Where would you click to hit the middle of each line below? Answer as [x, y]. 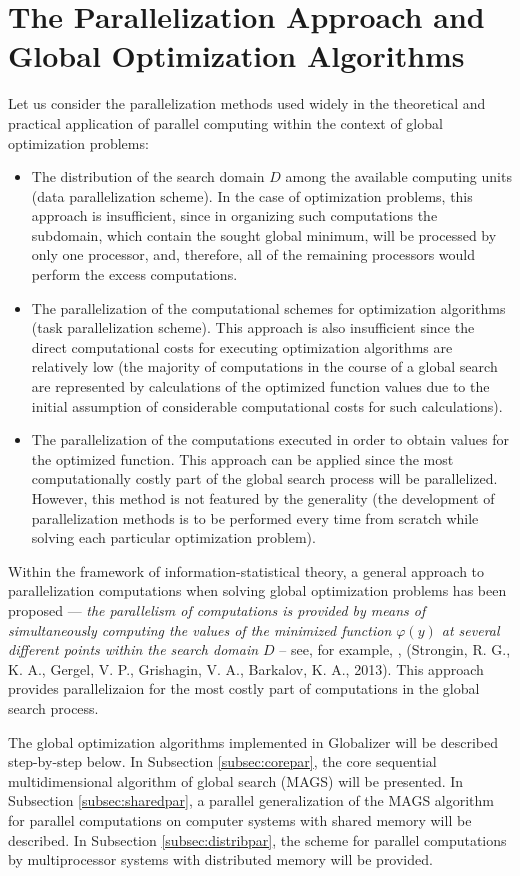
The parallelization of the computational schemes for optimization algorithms [268, 307]
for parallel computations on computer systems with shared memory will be [240, 819]
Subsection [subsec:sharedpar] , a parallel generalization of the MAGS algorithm [251, 800]
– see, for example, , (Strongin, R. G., [395, 649]
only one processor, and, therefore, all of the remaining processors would [253, 254]
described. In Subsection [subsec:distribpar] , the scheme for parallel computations [257, 839]
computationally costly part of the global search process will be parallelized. [264, 478]
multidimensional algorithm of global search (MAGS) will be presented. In [236, 780]
